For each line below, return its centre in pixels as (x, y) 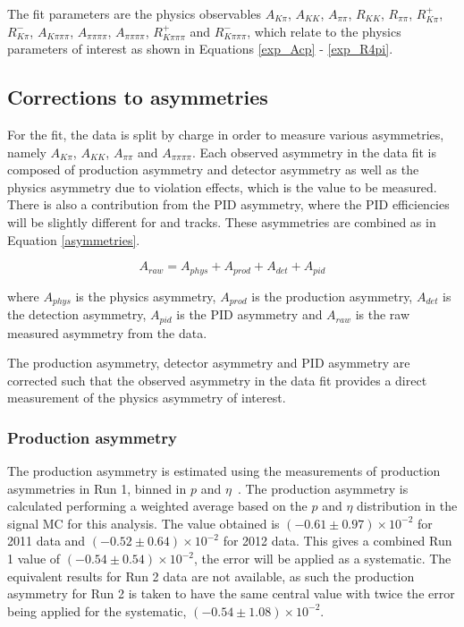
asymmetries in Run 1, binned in (97, 488)
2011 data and (46, 541)
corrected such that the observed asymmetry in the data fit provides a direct (217, 380)
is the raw (383, 314)
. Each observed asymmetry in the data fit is (314, 152)
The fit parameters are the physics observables (135, 13)
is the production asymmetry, (332, 296)
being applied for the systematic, (97, 610)
